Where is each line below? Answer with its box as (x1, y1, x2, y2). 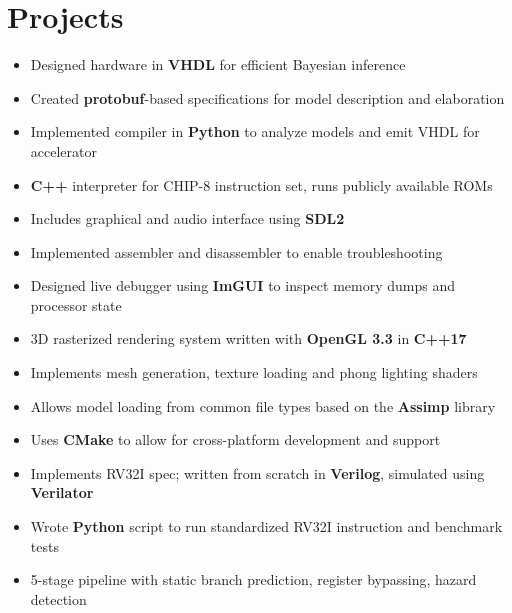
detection (30, 588, 87, 609)
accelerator (30, 140, 97, 161)
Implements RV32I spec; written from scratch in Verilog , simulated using (30, 462, 485, 483)
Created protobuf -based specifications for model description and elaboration (30, 87, 505, 108)
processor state (30, 294, 122, 315)
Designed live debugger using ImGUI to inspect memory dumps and (30, 275, 455, 296)
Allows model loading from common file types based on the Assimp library (30, 395, 496, 416)
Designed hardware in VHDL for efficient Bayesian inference (30, 54, 406, 75)
